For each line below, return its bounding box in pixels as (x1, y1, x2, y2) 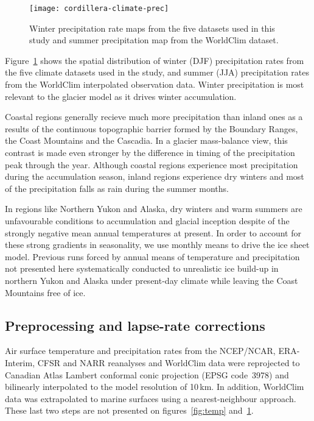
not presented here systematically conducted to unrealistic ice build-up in (5, 262, 279, 275)
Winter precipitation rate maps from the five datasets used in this (29, 21, 275, 34)
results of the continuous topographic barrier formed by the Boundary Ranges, (5, 122, 298, 135)
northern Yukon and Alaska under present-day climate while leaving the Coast (5, 274, 298, 286)
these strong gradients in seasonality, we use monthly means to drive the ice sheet (5, 238, 310, 251)
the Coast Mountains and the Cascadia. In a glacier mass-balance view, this (5, 134, 288, 147)
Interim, (5, 356, 35, 369)
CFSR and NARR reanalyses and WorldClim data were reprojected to (37, 356, 300, 369)
